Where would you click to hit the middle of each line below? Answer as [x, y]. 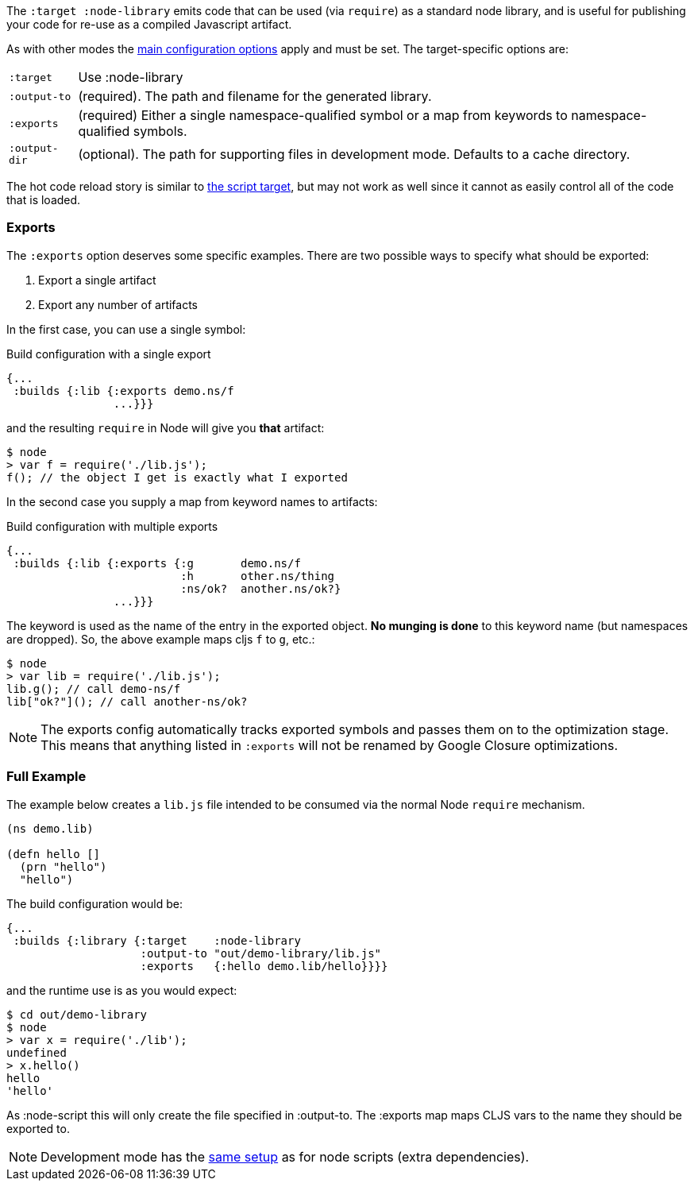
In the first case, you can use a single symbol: [126, 329]
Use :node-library [131, 77]
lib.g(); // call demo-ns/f [94, 688]
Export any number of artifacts [118, 304]
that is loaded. [44, 200]
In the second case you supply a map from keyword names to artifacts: [192, 501]
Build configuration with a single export [109, 354]
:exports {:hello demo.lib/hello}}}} [264, 966]
